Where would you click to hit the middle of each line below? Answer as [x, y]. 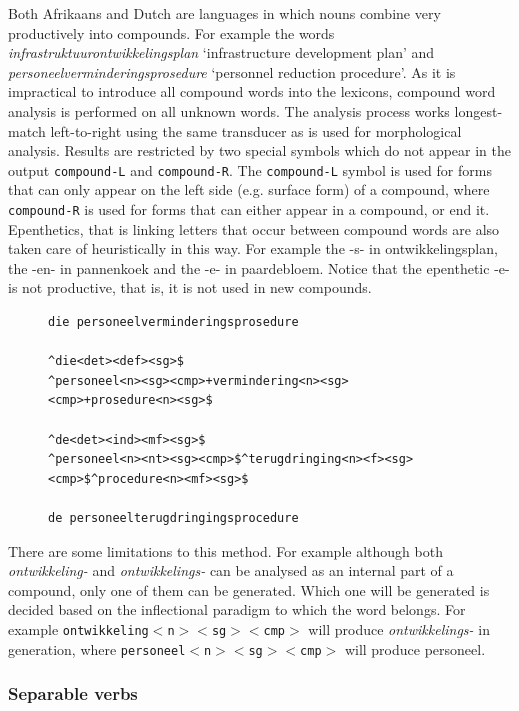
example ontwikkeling [78, 628]
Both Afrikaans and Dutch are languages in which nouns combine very [224, 13]
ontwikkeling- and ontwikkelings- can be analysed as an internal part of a [231, 570]
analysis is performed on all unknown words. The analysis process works [229, 110]
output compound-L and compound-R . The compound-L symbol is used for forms [250, 169]
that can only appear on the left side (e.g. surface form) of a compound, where [249, 189]
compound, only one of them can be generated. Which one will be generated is [249, 589]
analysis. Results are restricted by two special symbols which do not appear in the [259, 150]
